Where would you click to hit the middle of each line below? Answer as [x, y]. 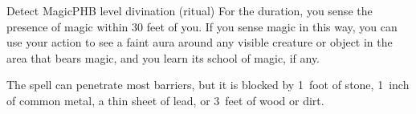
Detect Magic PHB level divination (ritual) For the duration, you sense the [190, 10]
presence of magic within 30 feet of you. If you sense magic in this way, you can [202, 26]
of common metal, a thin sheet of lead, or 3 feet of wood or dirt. [165, 100]
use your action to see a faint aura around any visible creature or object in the [200, 42]
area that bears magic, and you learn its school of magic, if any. [163, 57]
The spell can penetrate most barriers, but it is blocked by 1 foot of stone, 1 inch [208, 85]
